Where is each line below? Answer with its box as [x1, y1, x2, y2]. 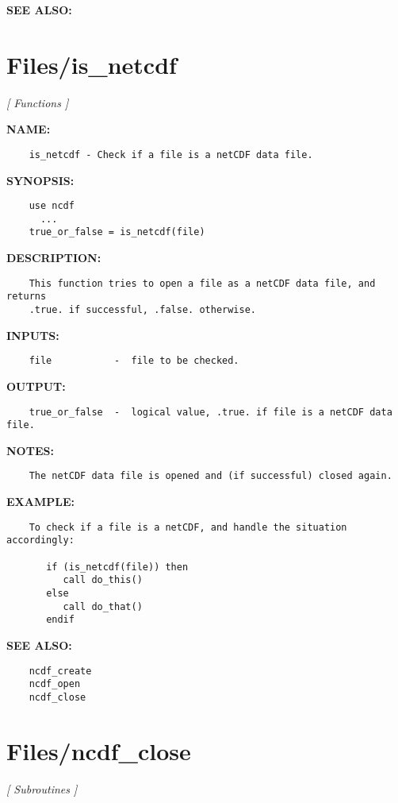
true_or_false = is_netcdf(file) [29, 226, 205, 238]
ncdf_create [29, 665, 92, 677]
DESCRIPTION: [6, 249, 101, 266]
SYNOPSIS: [6, 172, 75, 188]
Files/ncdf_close [6, 734, 191, 766]
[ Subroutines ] [6, 780, 78, 797]
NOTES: [6, 442, 54, 458]
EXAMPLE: [6, 493, 75, 510]
